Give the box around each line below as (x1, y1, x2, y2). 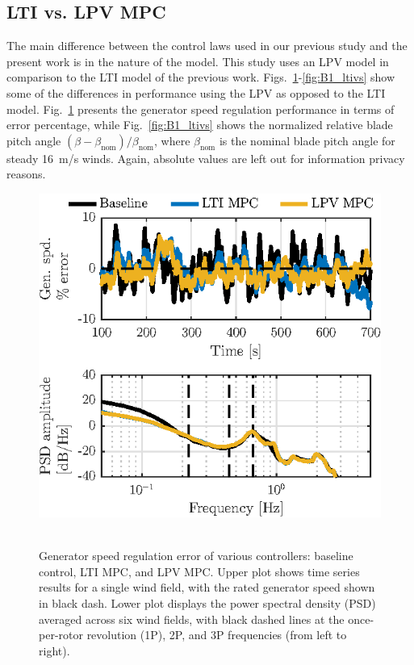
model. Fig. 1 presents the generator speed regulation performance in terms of (6, 100, 395, 117)
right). (39, 642, 70, 659)
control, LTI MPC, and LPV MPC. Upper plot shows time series (39, 563, 360, 579)
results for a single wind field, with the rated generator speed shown (39, 579, 375, 596)
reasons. (6, 165, 46, 182)
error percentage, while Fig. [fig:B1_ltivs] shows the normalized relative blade (6, 116, 393, 133)
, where (153, 132, 190, 148)
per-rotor (39, 626, 83, 643)
